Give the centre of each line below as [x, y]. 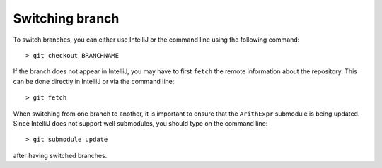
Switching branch [66, 18]
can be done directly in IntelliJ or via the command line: [94, 81]
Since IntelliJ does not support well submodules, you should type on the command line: [140, 123]
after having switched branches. [60, 155]
